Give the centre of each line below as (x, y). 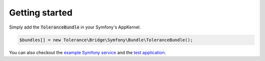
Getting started (41, 13)
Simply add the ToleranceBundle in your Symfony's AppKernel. (75, 27)
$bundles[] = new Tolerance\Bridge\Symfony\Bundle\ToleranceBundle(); (106, 40)
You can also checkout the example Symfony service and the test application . (88, 52)
